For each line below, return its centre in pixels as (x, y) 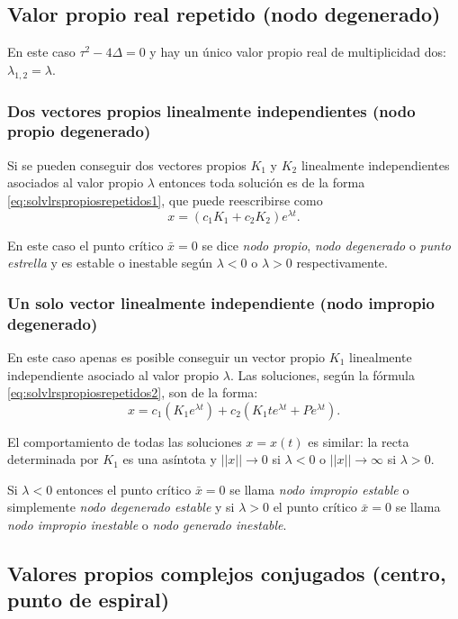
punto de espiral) (89, 600)
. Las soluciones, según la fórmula (323, 374)
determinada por (53, 459)
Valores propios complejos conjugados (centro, (227, 573)
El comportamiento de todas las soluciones (125, 441)
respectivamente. (342, 263)
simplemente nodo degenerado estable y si (121, 507)
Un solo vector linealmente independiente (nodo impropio (221, 302)
